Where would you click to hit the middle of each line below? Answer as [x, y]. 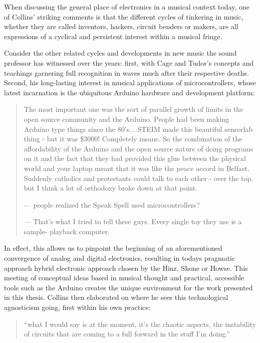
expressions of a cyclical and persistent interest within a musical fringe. [113, 36]
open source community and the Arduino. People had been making [126, 119]
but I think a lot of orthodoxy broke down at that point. [111, 188]
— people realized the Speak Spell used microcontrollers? [112, 204]
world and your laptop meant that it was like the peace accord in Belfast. [137, 168]
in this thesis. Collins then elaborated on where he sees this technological [116, 297]
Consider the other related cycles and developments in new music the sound [120, 53]
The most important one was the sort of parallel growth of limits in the [134, 109]
